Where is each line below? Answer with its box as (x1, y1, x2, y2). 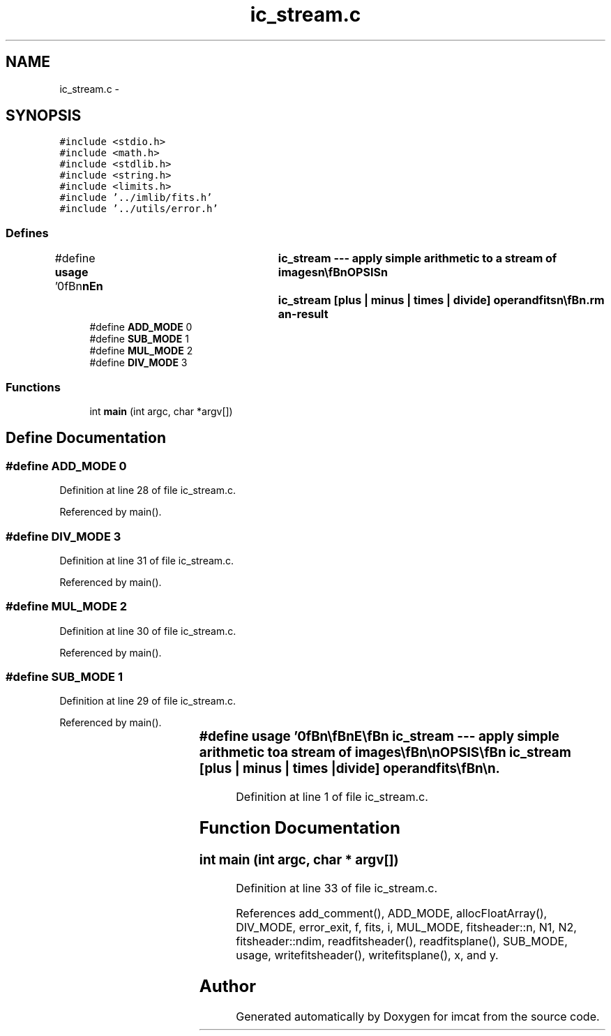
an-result (278, 307, 329, 322)
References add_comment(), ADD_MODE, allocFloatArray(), (236, 906, 548, 920)
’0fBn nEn (54, 279, 103, 294)
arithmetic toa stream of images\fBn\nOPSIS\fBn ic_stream (199, 744, 571, 761)
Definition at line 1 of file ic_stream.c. (236, 790, 428, 804)
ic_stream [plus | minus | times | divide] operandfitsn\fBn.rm (278, 293, 605, 308)
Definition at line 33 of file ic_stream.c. (236, 880, 438, 895)
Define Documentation (6, 429, 166, 447)
